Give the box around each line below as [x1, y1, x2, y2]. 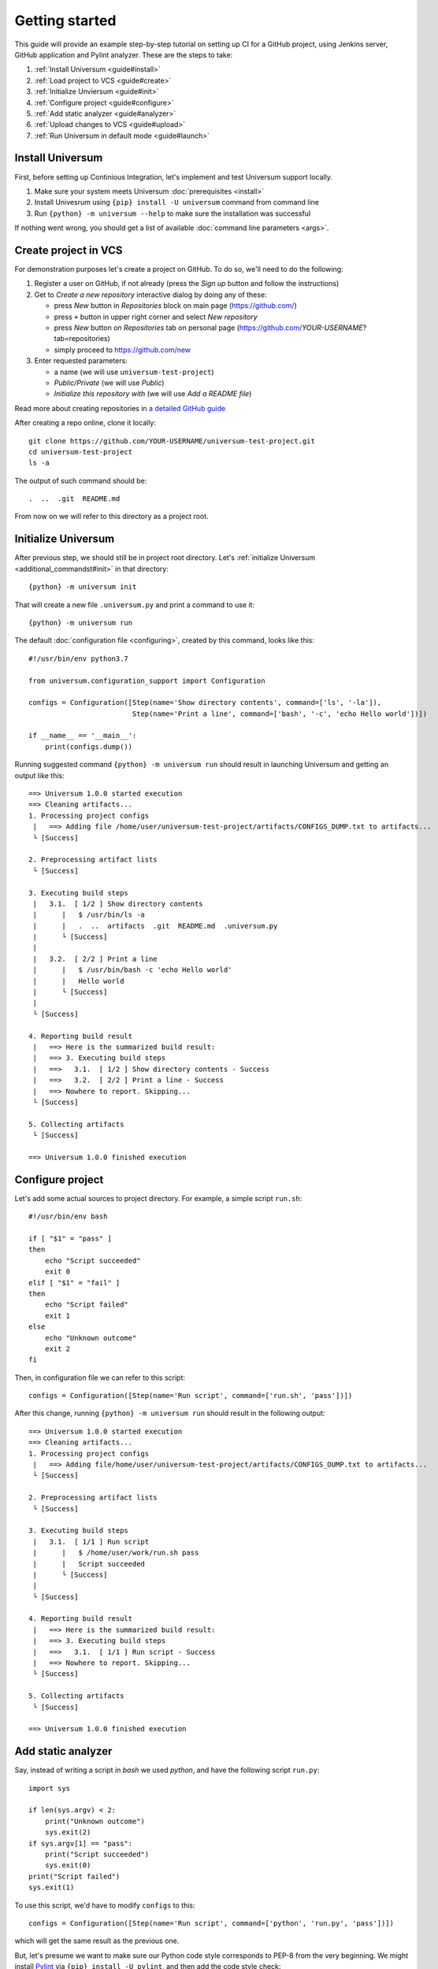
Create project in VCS [14, 243, 123, 257]
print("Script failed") [28, 1871, 121, 1881]
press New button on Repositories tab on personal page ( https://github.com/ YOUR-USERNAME [54, 323, 363, 332]
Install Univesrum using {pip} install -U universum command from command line [34, 198, 319, 207]
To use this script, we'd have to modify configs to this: [14, 1900, 196, 1910]
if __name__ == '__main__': [28, 731, 137, 740]
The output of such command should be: [14, 476, 147, 485]
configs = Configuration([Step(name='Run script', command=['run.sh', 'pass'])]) [28, 1391, 353, 1400]
